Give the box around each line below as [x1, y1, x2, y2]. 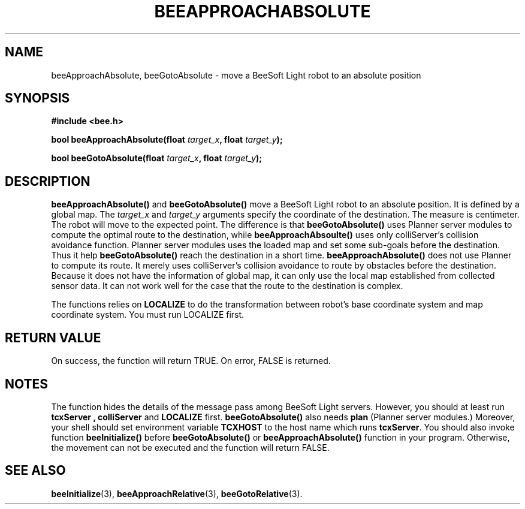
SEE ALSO [5, 463, 66, 478]
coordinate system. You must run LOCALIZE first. [51, 309, 245, 320]
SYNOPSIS [5, 91, 70, 106]
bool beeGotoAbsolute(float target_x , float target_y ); [51, 153, 262, 164]
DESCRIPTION [5, 173, 90, 189]
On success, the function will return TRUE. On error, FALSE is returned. [51, 356, 331, 366]
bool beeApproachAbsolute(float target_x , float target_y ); [51, 134, 283, 145]
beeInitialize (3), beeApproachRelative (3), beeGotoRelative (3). [51, 488, 303, 499]
